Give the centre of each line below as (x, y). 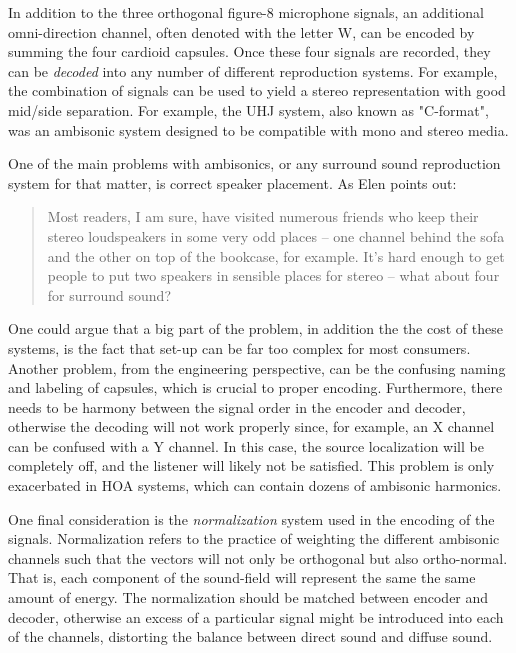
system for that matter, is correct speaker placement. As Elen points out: (232, 182)
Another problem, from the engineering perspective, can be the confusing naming (257, 367)
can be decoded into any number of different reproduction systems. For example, (253, 70)
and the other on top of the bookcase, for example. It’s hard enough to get (276, 255)
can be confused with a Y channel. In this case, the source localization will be (246, 445)
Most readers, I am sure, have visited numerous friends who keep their (263, 216)
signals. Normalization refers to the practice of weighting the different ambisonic (254, 538)
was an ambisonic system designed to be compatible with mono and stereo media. (258, 129)
